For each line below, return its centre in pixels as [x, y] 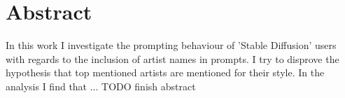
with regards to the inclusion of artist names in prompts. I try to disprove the [172, 58]
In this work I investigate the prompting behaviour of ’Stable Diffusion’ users [171, 45]
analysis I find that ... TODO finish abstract [101, 86]
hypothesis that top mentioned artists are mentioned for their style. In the [165, 72]
